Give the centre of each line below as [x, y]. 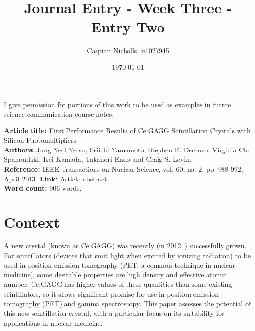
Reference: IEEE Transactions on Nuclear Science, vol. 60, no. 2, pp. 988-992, [124, 169]
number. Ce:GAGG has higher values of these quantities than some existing [118, 284]
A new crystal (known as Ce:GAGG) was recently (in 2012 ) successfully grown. [125, 245]
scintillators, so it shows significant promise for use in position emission [112, 293]
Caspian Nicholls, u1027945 [128, 50]
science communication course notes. [59, 114]
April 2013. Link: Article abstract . [57, 178]
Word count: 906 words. [43, 188]
